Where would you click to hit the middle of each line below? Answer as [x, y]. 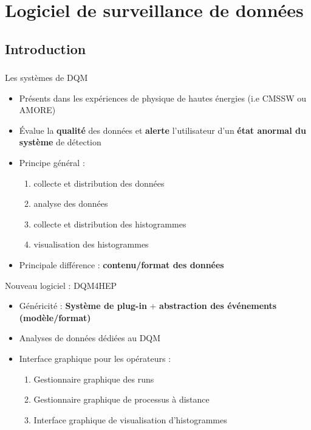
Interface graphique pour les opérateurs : [95, 358]
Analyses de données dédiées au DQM [90, 338]
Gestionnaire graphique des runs [94, 379]
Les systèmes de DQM [46, 78]
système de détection [60, 142]
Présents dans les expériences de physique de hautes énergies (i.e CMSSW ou [163, 98]
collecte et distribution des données [99, 183]
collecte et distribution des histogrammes [110, 224]
